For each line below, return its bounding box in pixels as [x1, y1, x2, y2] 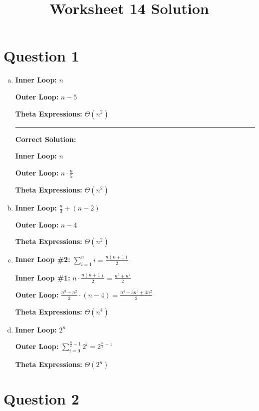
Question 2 [3, 388, 79, 409]
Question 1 [3, 45, 79, 66]
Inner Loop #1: [15, 272, 70, 282]
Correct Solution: [15, 133, 76, 144]
